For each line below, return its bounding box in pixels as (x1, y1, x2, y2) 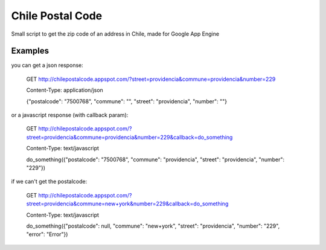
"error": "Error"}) (26, 231, 68, 238)
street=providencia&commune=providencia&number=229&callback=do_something (26, 133, 233, 141)
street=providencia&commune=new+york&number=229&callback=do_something (26, 200, 229, 208)
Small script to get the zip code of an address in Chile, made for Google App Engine (11, 30, 220, 37)
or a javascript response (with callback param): (11, 112, 129, 119)
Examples (11, 46, 50, 56)
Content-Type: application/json (26, 86, 104, 94)
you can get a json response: (11, 62, 84, 69)
